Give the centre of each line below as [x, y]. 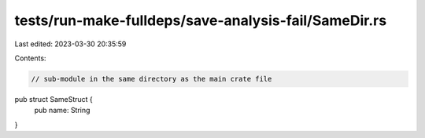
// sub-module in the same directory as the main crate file [152, 79]
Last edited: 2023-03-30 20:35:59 [70, 44]
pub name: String [62, 111]
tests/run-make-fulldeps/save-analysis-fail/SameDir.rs [201, 20]
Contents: [30, 58]
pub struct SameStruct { [54, 99]
